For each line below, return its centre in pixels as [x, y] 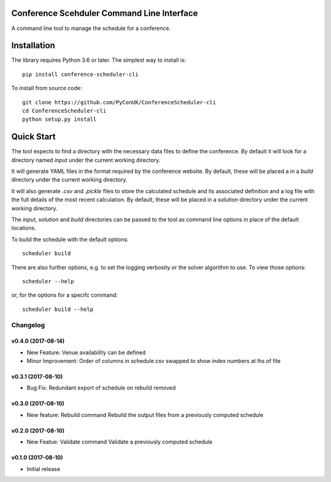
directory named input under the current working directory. [86, 160]
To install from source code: [47, 88]
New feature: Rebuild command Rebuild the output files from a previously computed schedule [145, 415]
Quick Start [33, 137]
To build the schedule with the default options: [70, 239]
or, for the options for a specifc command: [65, 295]
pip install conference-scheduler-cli [81, 74]
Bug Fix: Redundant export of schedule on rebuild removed [101, 388]
